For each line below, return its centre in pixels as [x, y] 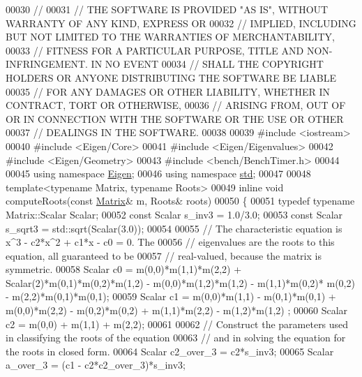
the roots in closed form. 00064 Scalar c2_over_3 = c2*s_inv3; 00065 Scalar [170, 351]
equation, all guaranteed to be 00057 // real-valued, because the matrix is [164, 255]
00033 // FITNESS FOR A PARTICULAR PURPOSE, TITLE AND [155, 50]
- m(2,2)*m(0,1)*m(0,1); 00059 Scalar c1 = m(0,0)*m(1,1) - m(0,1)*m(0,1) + [171, 296]
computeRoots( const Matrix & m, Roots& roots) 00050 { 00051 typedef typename [180, 201]
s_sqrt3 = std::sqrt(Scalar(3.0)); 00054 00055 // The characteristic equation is [174, 228]
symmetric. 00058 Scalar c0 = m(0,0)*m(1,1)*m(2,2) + [124, 269]
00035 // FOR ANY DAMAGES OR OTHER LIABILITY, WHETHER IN [168, 91]
